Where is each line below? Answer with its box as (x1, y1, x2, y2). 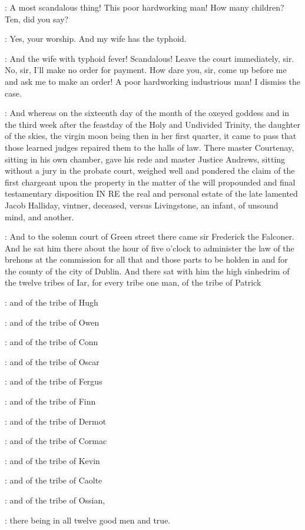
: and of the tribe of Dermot (5, 415, 107, 427)
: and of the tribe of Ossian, (5, 494, 105, 506)
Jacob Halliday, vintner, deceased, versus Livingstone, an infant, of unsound (5, 198, 279, 211)
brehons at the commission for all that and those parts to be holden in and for (5, 253, 288, 266)
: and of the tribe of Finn (5, 395, 96, 408)
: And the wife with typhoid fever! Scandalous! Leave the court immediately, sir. (5, 52, 294, 64)
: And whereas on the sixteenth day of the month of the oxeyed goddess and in (5, 107, 289, 119)
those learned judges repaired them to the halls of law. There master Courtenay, (5, 141, 294, 153)
